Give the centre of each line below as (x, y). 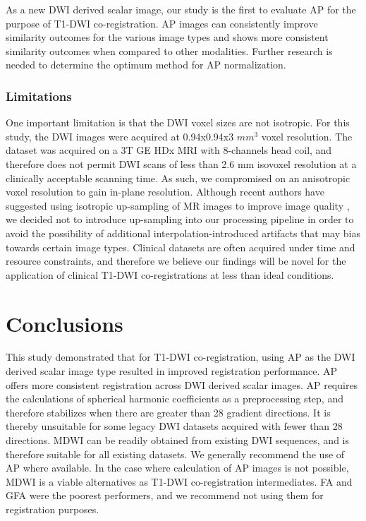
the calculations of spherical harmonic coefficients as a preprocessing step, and (175, 399)
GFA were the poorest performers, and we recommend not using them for (165, 495)
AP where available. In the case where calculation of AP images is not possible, (177, 468)
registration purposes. (53, 509)
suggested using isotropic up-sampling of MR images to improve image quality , (178, 205)
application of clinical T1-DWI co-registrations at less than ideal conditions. (170, 274)
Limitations (39, 96)
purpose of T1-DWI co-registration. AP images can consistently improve (162, 23)
